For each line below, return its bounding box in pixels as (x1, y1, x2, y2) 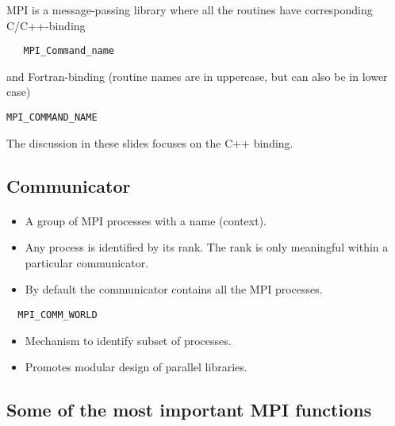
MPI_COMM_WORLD (17, 309, 98, 321)
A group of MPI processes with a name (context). (25, 212, 267, 228)
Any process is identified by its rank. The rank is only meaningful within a (25, 239, 389, 255)
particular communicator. (25, 254, 149, 271)
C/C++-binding (6, 17, 86, 33)
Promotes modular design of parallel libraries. (25, 359, 247, 375)
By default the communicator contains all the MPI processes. (25, 281, 323, 297)
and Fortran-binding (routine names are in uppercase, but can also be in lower (6, 67, 388, 84)
